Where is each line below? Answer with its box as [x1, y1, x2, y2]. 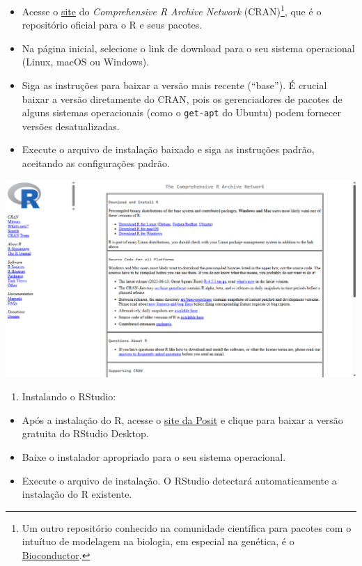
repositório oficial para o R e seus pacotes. [22, 17, 203, 32]
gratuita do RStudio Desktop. [22, 426, 149, 441]
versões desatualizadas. [22, 118, 120, 133]
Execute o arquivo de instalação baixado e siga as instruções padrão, [22, 142, 315, 157]
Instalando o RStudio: [22, 389, 116, 404]
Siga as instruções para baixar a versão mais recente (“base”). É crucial [22, 78, 327, 93]
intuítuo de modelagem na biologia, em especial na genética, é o [22, 534, 294, 549]
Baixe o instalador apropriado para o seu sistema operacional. [22, 450, 286, 464]
